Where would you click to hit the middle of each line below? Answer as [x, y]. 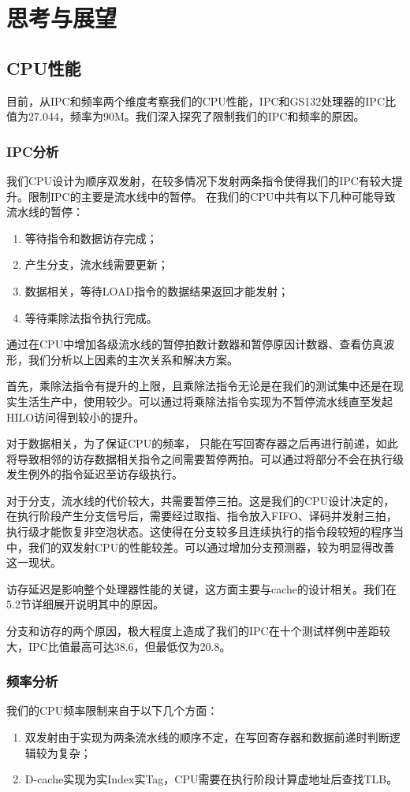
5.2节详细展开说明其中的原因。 [85, 604]
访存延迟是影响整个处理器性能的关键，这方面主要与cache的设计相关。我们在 [202, 588]
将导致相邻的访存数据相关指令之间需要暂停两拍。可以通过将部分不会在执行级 [205, 458]
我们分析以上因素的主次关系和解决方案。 [133, 359]
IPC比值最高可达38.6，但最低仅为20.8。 [129, 646]
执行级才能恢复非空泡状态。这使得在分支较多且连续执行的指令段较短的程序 [199, 532]
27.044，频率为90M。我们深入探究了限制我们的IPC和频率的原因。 [196, 116]
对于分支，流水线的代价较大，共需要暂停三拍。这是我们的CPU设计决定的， [201, 500]
